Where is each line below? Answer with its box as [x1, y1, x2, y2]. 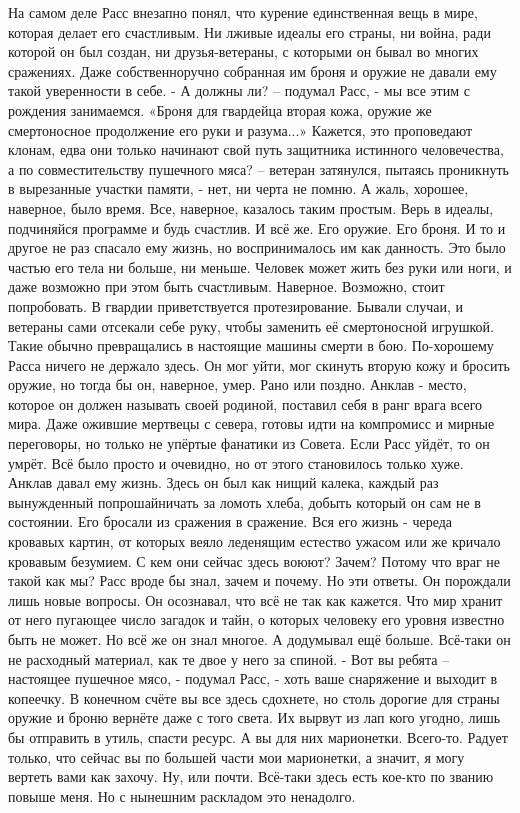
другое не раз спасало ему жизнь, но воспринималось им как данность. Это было [8, 237, 506, 258]
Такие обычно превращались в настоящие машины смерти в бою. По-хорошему [8, 335, 494, 356]
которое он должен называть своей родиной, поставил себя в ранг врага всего [8, 393, 483, 414]
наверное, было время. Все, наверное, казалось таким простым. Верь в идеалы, [8, 197, 494, 218]
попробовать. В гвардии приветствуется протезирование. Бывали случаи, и [8, 295, 464, 316]
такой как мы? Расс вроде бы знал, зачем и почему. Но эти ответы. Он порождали [8, 570, 511, 591]
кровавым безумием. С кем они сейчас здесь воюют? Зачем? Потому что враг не [8, 550, 500, 571]
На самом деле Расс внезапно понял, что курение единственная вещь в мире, [8, 2, 478, 22]
